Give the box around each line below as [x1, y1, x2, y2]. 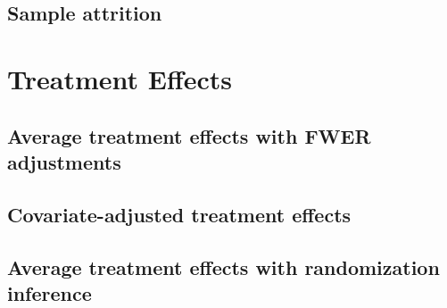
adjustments [7, 147, 121, 175]
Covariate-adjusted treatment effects [7, 200, 352, 228]
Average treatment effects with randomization [7, 253, 440, 280]
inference [7, 279, 92, 306]
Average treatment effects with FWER [7, 121, 371, 149]
